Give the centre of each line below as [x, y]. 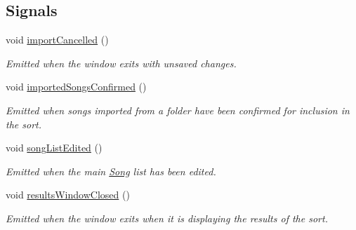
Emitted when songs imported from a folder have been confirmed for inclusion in [178, 110]
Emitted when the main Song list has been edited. [111, 171]
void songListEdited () [54, 148]
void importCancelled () [57, 40]
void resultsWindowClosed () [68, 195]
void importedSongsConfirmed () [76, 87]
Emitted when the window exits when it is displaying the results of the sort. [167, 218]
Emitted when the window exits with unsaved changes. [121, 63]
